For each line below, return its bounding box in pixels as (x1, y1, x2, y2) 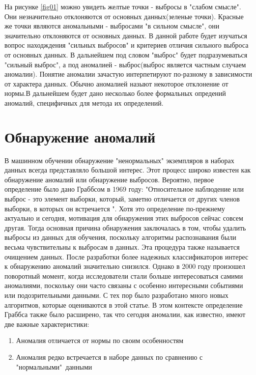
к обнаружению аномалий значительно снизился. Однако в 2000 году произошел (4, 261, 246, 271)
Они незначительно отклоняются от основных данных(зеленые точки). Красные (4, 11, 244, 21)
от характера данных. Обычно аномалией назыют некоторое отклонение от (4, 78, 228, 88)
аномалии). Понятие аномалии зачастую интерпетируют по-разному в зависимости (4, 69, 252, 79)
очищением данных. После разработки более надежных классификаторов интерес (4, 251, 249, 261)
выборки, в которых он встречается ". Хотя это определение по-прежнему (4, 203, 225, 213)
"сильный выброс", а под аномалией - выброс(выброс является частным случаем (4, 59, 246, 69)
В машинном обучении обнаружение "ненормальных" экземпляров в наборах (4, 155, 234, 165)
